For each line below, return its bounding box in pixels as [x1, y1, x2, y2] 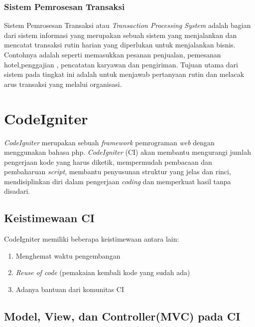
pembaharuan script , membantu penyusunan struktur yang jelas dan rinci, [4, 166, 231, 177]
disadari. [4, 186, 30, 196]
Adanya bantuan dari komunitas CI [15, 284, 124, 295]
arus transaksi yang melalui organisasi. [4, 78, 122, 89]
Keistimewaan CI [4, 210, 95, 226]
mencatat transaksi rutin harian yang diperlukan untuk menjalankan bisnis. [4, 39, 236, 50]
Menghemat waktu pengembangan [15, 250, 121, 261]
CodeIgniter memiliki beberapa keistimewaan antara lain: [4, 234, 179, 244]
